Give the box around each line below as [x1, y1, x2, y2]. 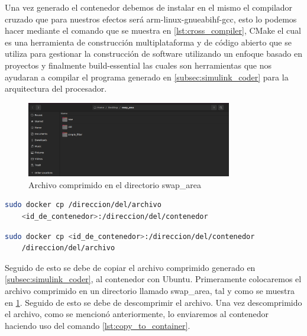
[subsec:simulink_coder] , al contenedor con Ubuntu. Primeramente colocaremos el [5, 273, 302, 285]
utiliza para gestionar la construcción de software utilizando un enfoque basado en [5, 47, 302, 60]
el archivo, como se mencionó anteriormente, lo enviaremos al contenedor [5, 308, 269, 320]
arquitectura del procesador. [5, 82, 107, 95]
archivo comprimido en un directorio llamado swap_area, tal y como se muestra [5, 285, 295, 297]
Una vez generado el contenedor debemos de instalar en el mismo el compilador [5, 1, 293, 13]
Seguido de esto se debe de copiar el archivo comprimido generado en [5, 261, 256, 273]
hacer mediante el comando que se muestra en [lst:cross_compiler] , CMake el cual [5, 24, 301, 37]
